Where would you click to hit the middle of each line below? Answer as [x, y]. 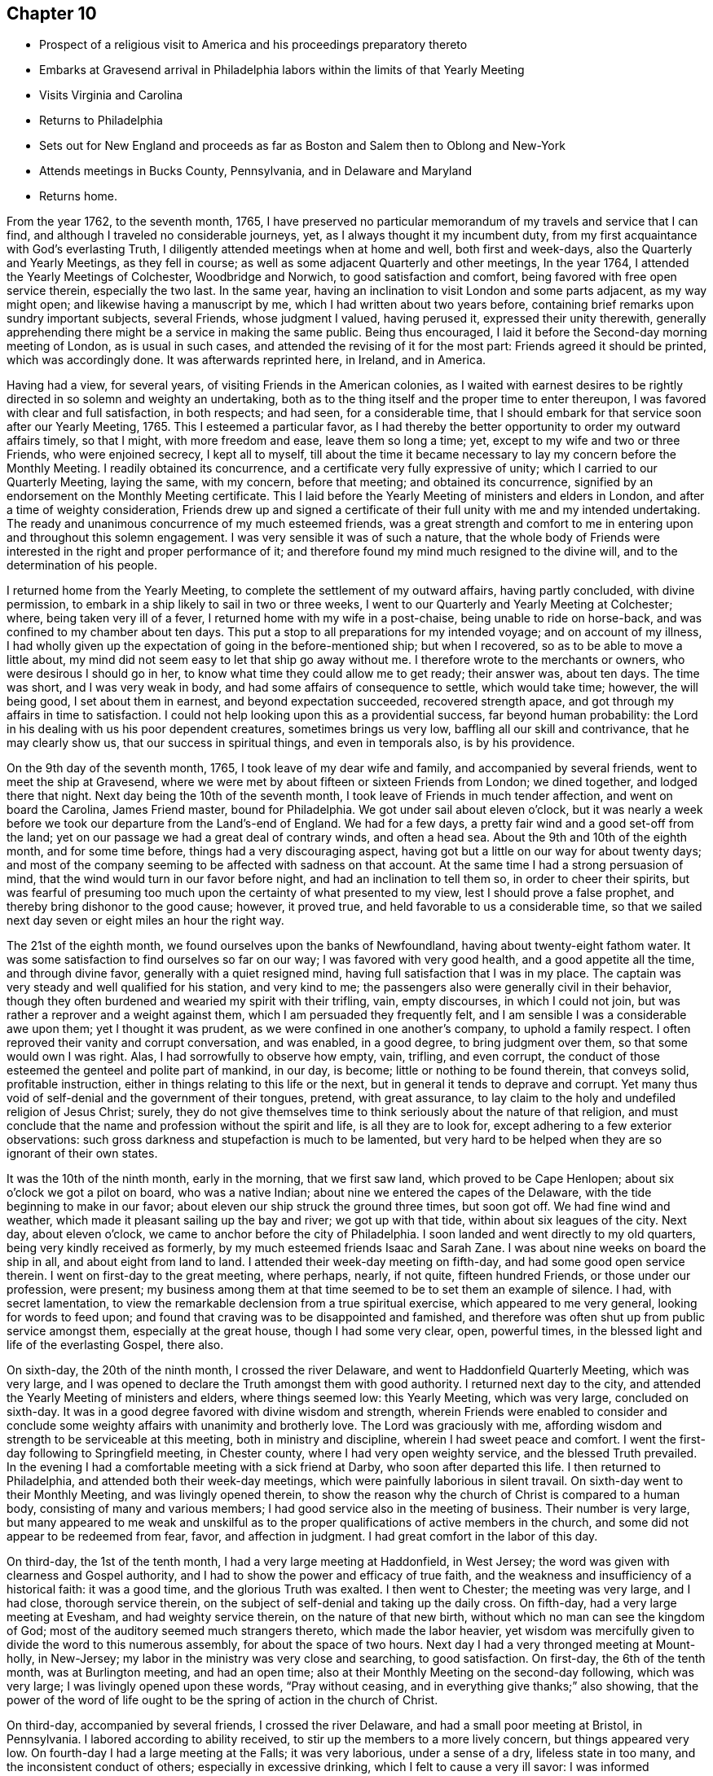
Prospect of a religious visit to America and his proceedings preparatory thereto [253, 45]
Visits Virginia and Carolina [111, 95]
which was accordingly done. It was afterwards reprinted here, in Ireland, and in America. [246, 360]
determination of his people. [82, 565]
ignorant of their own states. [82, 1154]
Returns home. [79, 196]
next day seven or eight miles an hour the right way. [145, 921]
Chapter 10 [52, 13]
